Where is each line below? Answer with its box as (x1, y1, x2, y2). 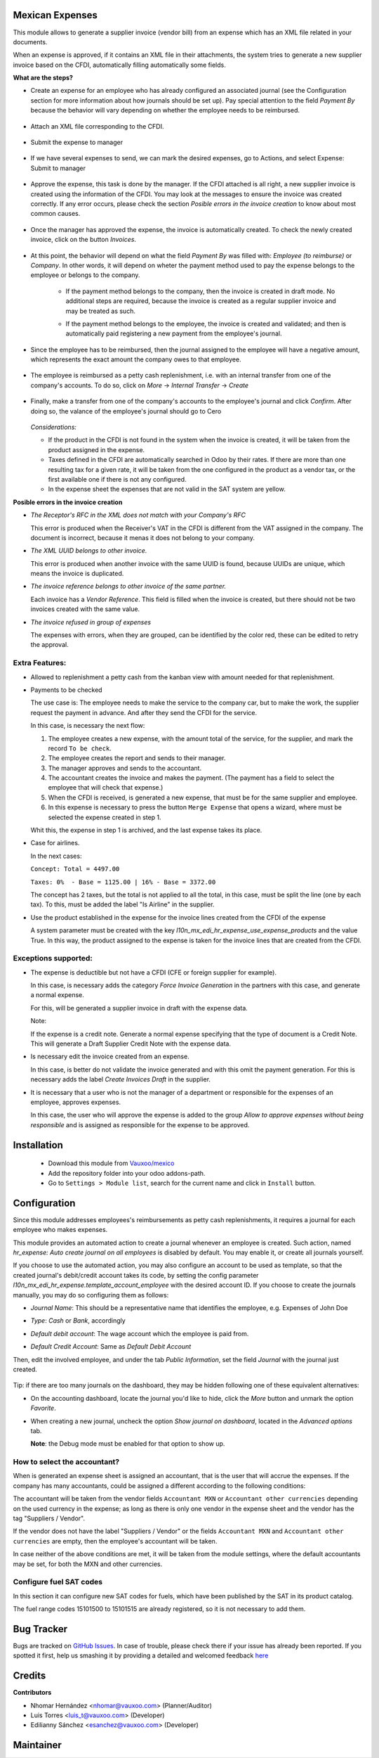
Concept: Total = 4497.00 (30, 865, 120, 873)
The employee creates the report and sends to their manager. (48, 754, 226, 762)
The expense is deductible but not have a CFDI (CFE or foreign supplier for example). (30, 968, 277, 977)
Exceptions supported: (13, 954, 93, 963)
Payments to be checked (30, 686, 102, 694)
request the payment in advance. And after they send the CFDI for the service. (30, 708, 258, 717)
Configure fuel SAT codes (13, 1577, 103, 1587)
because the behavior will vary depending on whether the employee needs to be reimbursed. (30, 106, 300, 115)
